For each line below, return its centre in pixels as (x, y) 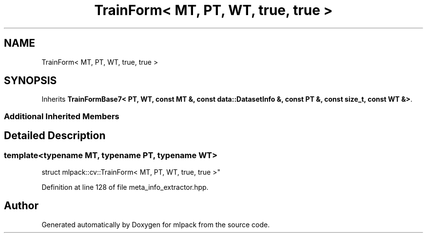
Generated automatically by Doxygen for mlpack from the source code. (156, 224)
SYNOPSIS (30, 81)
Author (21, 206)
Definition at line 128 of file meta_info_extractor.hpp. (125, 187)
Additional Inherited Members (62, 116)
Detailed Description (55, 136)
